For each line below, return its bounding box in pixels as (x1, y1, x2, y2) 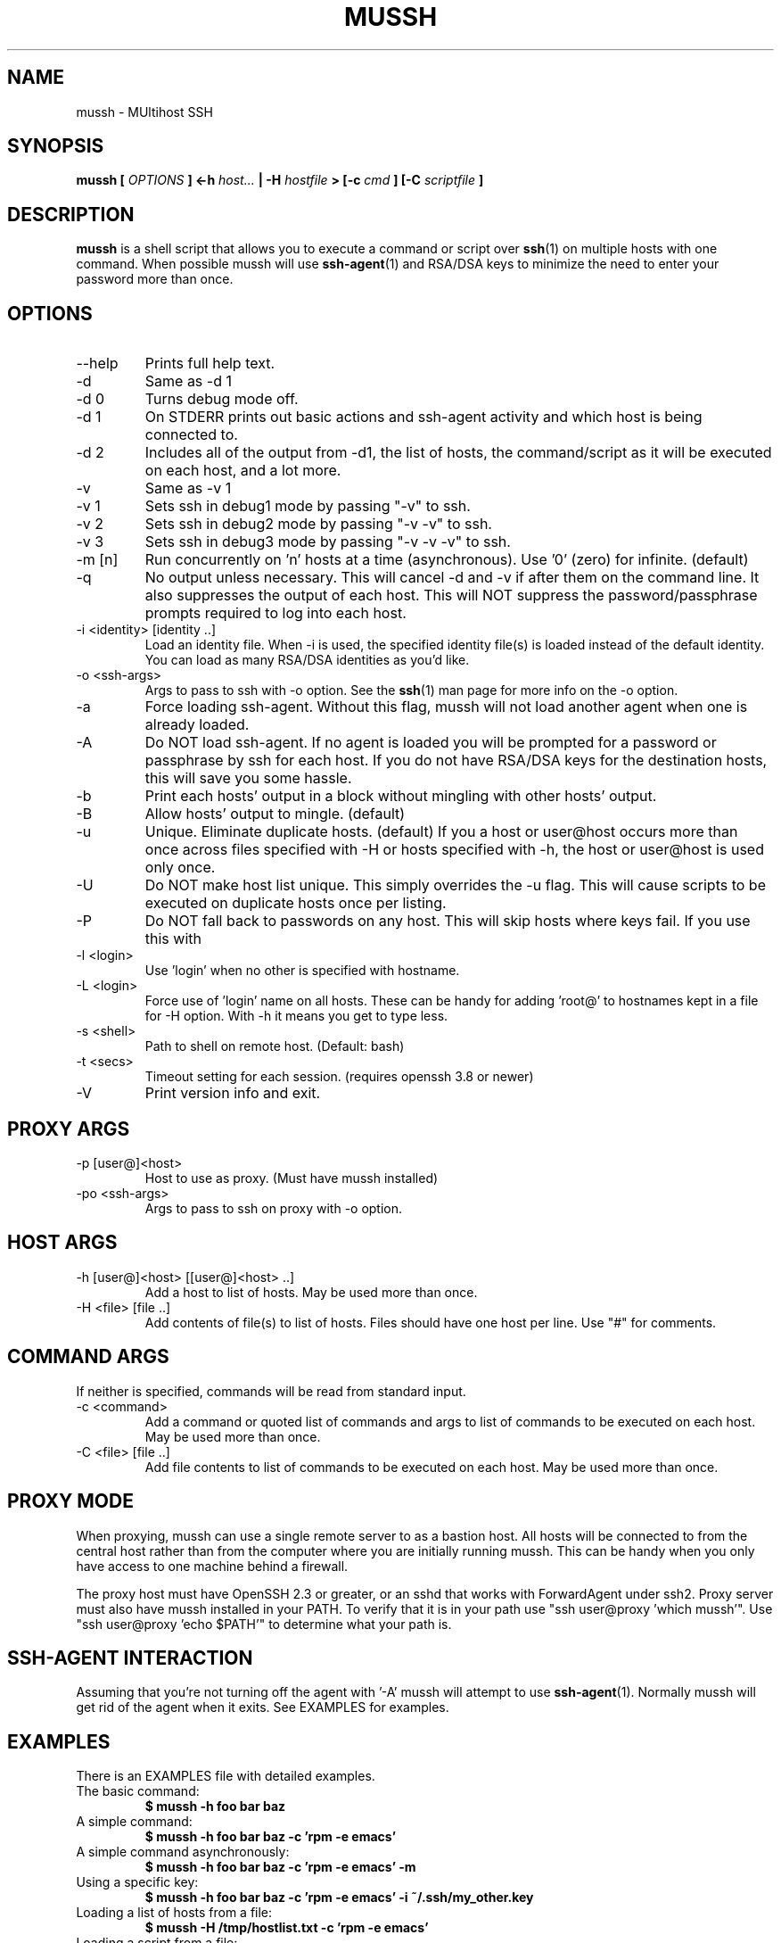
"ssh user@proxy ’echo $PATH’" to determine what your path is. (76, 1616, 452, 1632)
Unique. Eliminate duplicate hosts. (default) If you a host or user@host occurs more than (144, 823, 738, 841)
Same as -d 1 (144, 372, 232, 391)
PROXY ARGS (7, 1117, 130, 1140)
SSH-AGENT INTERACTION (7, 1646, 253, 1669)
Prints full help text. (144, 354, 275, 373)
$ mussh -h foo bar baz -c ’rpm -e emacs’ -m (144, 1859, 416, 1875)
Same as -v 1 (144, 479, 232, 498)
